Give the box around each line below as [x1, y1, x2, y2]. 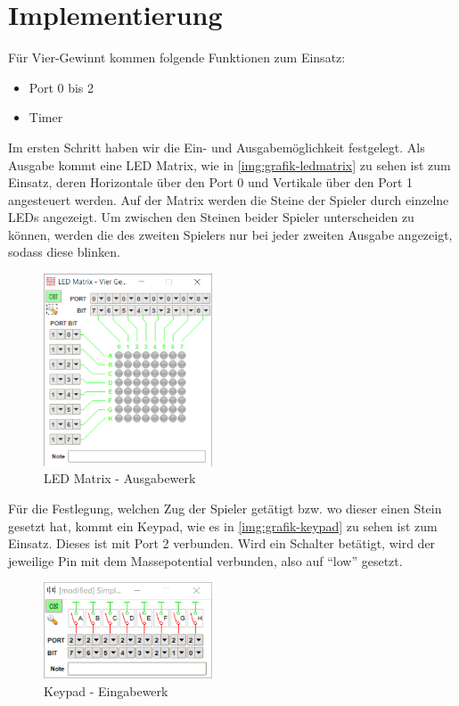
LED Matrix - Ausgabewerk [44, 469, 196, 488]
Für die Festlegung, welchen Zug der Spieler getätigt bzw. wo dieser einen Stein [8, 499, 442, 518]
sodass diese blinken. [8, 242, 120, 261]
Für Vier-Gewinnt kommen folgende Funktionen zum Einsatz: [8, 48, 346, 67]
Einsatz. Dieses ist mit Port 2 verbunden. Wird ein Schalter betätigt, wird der [8, 534, 436, 553]
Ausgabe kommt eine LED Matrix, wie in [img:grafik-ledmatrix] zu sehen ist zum [8, 155, 451, 174]
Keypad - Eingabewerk [44, 681, 168, 700]
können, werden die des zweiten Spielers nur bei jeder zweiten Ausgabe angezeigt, [8, 225, 453, 243]
